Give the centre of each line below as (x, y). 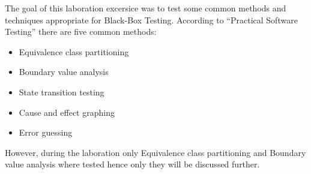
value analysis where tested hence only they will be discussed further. (132, 164)
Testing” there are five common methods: (81, 31)
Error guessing (46, 132)
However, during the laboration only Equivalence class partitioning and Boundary (155, 152)
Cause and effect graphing (67, 112)
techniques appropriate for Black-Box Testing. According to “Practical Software (151, 19)
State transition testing (62, 91)
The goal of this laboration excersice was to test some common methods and (146, 8)
